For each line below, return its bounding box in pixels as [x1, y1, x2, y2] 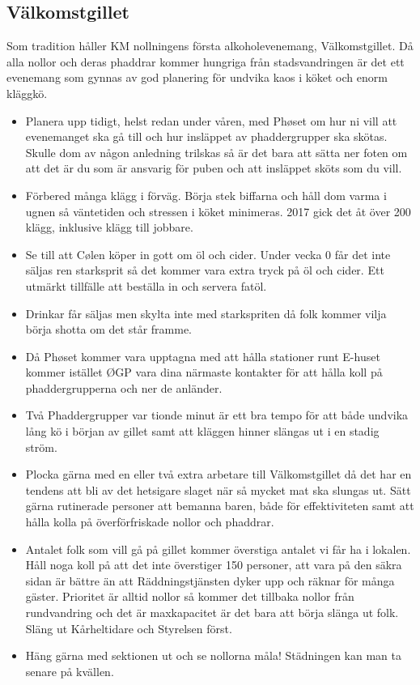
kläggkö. [6, 84, 48, 101]
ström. [25, 438, 57, 455]
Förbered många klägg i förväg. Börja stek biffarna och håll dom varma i [25, 186, 387, 203]
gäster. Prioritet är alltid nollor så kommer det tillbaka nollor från [25, 588, 354, 605]
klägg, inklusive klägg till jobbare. [25, 219, 193, 236]
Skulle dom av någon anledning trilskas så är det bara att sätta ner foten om [25, 143, 408, 160]
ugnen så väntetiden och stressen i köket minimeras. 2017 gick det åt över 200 [25, 202, 411, 219]
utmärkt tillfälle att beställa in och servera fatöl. [25, 277, 267, 294]
